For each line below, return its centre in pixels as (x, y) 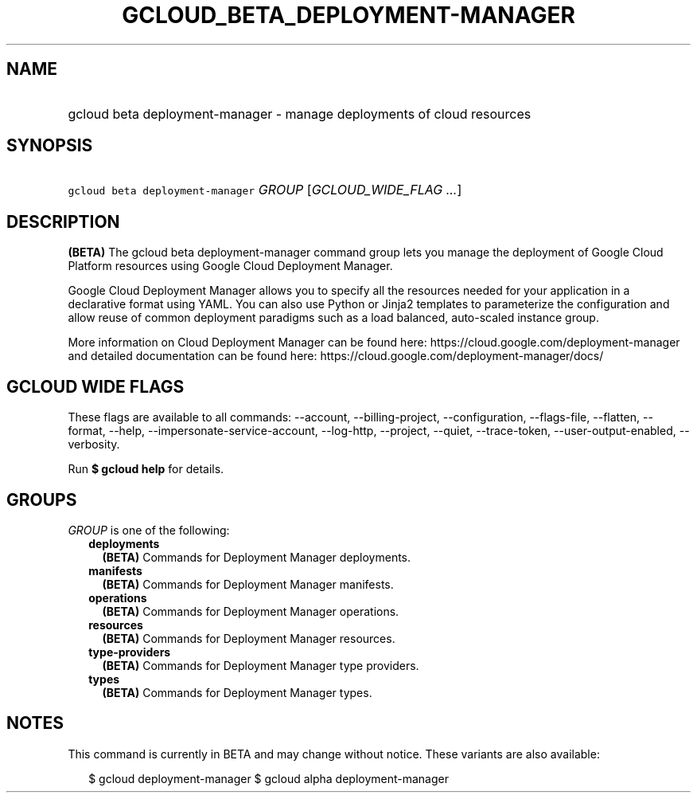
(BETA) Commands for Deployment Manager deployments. (257, 557)
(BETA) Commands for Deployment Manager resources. (249, 638)
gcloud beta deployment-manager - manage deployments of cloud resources (300, 114)
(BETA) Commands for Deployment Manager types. (237, 692)
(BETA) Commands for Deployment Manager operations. (251, 611)
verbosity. (94, 445)
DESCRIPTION (63, 221)
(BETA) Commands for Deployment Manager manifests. (248, 584)
